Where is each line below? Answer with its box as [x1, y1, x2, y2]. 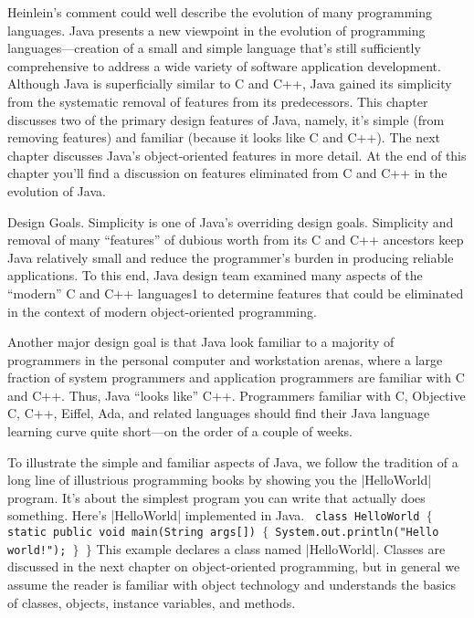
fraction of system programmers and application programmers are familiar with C [7, 368, 465, 387]
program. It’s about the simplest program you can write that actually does [7, 487, 426, 507]
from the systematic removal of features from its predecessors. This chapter [7, 91, 428, 110]
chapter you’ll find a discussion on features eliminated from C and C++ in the [7, 163, 448, 183]
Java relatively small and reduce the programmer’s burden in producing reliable [7, 247, 454, 267]
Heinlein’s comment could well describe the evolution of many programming [7, 3, 432, 21]
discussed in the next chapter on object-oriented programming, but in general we [7, 557, 460, 576]
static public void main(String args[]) [7, 526, 257, 539]
